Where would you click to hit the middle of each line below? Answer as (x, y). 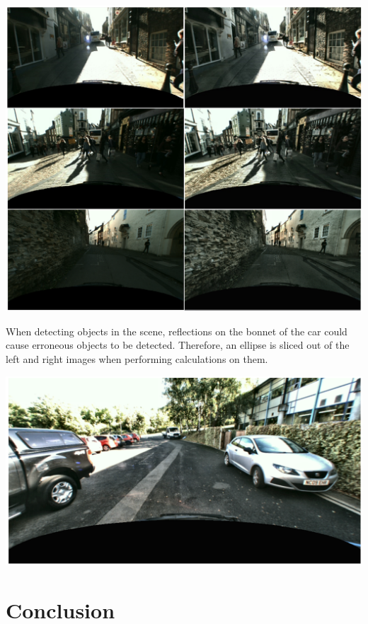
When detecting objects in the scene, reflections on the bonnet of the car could (177, 331)
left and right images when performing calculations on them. (137, 358)
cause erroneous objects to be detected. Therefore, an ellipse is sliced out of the (178, 345)
